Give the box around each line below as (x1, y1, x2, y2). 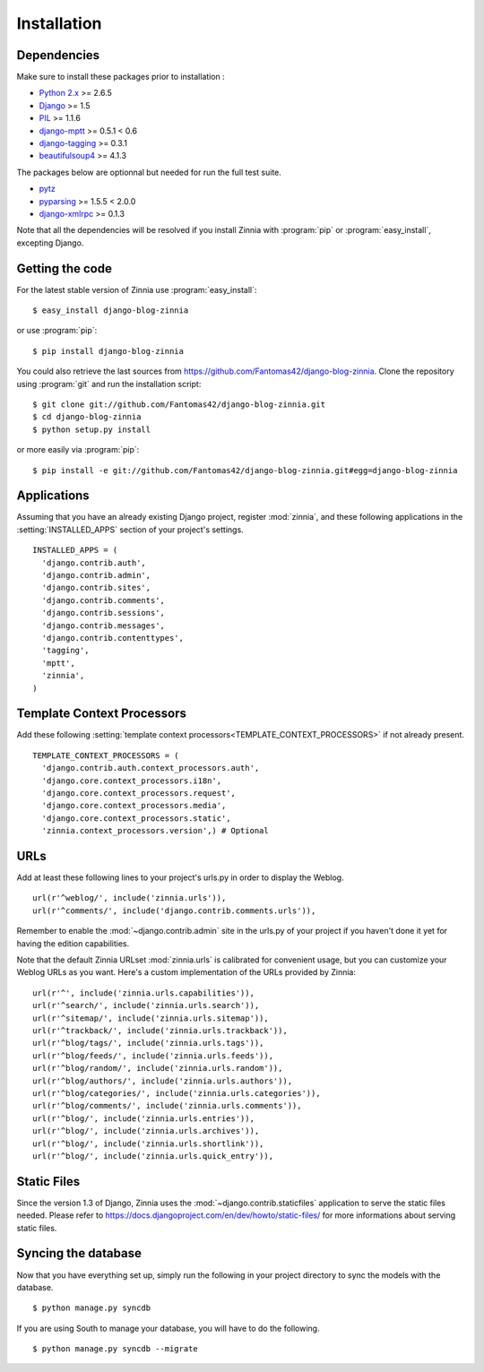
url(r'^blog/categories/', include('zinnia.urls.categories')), (32, 1088, 322, 1098)
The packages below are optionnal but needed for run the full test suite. (16, 167, 282, 177)
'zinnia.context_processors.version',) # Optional (41, 825, 269, 836)
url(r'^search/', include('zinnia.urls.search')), (32, 1000, 260, 1011)
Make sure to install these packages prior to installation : (16, 72, 226, 82)
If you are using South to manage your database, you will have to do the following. (16, 1323, 320, 1333)
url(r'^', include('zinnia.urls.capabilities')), (32, 988, 255, 998)
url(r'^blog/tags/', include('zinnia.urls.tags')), (32, 1038, 264, 1048)
